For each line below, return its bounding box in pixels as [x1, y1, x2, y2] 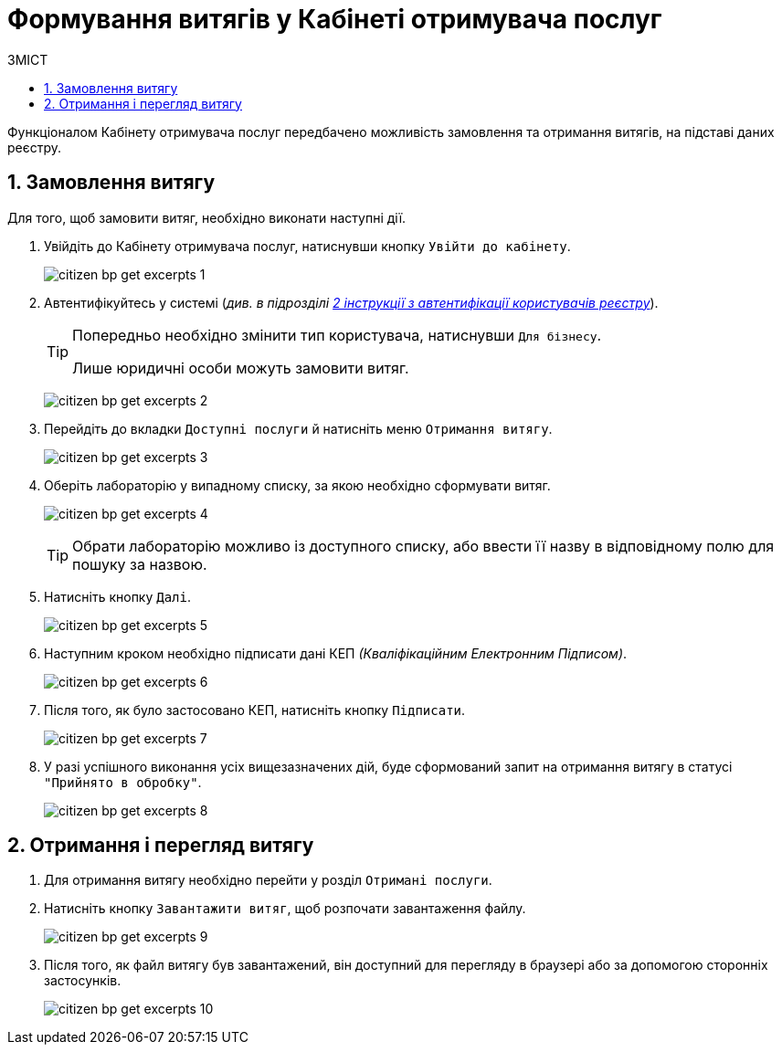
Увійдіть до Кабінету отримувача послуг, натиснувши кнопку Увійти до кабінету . [44, 237, 571, 254]
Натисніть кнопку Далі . [44, 588, 192, 605]
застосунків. [44, 973, 122, 989]
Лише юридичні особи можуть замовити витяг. [72, 358, 409, 377]
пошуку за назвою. [72, 554, 207, 573]
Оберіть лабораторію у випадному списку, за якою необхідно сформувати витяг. [44, 477, 551, 493]
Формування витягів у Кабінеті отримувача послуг [7, 4, 662, 35]
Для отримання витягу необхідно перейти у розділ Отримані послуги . [44, 872, 492, 889]
